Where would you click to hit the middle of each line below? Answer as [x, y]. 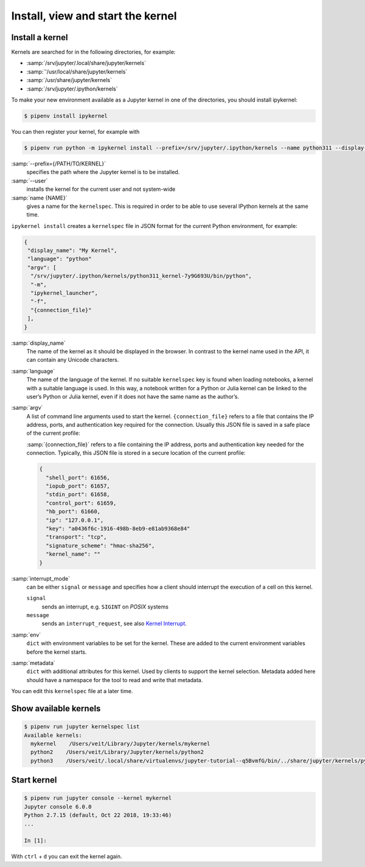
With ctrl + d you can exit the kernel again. [67, 857]
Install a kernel [40, 37]
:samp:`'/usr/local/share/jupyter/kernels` [77, 71]
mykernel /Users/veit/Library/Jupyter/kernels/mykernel [120, 744]
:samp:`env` [26, 635]
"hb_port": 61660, [73, 512]
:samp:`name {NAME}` [39, 198]
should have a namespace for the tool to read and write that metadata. [115, 680]
